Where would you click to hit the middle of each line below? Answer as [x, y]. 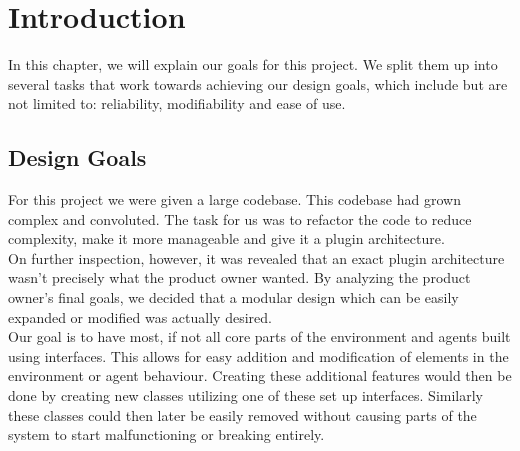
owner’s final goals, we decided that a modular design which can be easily [233, 297]
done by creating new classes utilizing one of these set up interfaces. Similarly [245, 395]
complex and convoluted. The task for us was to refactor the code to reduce [240, 218]
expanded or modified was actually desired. [140, 316]
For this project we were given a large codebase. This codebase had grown [234, 199]
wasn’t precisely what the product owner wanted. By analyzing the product [239, 277]
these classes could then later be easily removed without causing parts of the [242, 414]
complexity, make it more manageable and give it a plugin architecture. [226, 238]
